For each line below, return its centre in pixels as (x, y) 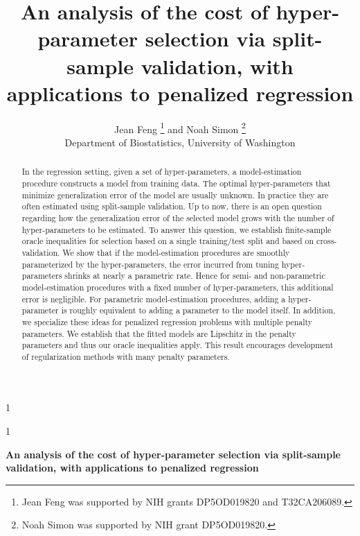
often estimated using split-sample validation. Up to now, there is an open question (172, 206)
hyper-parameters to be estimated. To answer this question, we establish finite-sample (177, 229)
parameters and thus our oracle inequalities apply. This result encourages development (178, 345)
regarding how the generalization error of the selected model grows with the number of (178, 217)
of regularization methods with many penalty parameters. (126, 356)
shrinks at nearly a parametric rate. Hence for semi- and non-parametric (195, 276)
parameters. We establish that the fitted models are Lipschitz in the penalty (159, 333)
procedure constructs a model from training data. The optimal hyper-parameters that (176, 183)
